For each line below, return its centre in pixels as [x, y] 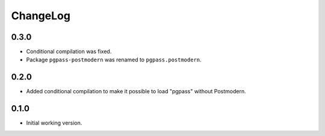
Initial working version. [54, 123]
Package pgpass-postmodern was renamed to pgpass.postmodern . [114, 60]
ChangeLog [41, 16]
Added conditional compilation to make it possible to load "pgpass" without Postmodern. [136, 91]
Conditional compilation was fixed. [69, 52]
